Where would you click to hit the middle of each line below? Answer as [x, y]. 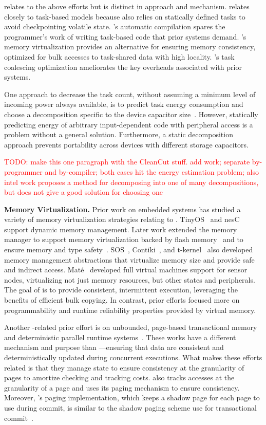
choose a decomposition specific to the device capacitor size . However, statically [131, 114]
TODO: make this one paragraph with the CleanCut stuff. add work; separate [127, 162]
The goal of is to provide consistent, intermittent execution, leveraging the [121, 290]
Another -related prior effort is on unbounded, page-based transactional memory [131, 327]
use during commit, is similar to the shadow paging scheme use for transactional [130, 407]
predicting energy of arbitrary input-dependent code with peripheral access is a [129, 124]
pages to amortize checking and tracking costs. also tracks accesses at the [119, 377]
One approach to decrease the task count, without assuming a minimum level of [130, 94]
